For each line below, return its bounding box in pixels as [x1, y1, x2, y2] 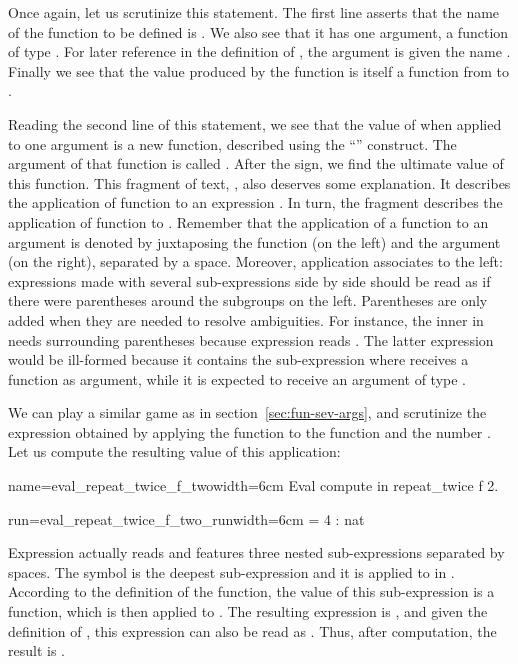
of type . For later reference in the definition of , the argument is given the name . [8, 41, 511, 62]
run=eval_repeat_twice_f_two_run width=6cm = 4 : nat [8, 508, 365, 529]
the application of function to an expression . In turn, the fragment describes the [8, 192, 503, 213]
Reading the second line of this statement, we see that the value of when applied [8, 113, 502, 134]
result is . [8, 640, 65, 661]
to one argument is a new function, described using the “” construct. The [8, 133, 457, 154]
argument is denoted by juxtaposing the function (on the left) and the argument [8, 231, 501, 252]
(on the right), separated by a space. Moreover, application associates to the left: [8, 251, 503, 272]
